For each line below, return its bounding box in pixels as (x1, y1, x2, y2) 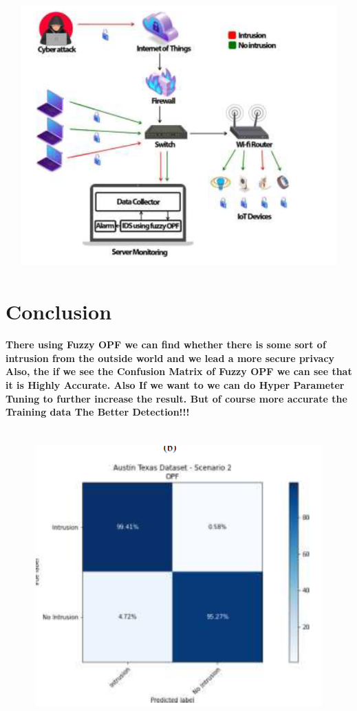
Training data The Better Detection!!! (6, 405, 190, 419)
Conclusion (6, 297, 112, 325)
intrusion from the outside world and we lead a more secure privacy (6, 350, 335, 365)
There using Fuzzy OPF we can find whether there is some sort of (6, 337, 326, 352)
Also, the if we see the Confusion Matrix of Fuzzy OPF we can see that (6, 364, 352, 379)
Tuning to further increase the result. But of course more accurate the (6, 391, 347, 405)
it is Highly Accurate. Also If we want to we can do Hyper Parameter (6, 378, 345, 392)
